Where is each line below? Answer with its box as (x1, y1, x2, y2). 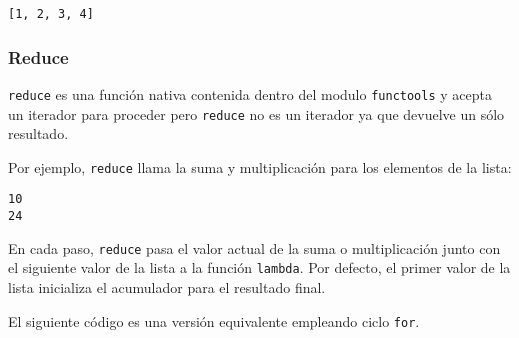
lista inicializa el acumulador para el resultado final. (8, 277, 326, 298)
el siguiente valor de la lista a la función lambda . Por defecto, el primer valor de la (8, 257, 511, 278)
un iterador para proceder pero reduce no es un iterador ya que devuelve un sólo (8, 103, 505, 124)
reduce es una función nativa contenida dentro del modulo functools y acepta (8, 83, 492, 104)
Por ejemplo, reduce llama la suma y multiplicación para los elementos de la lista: (8, 156, 512, 177)
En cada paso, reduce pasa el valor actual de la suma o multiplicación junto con (8, 237, 501, 258)
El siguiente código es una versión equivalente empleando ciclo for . (8, 310, 420, 331)
